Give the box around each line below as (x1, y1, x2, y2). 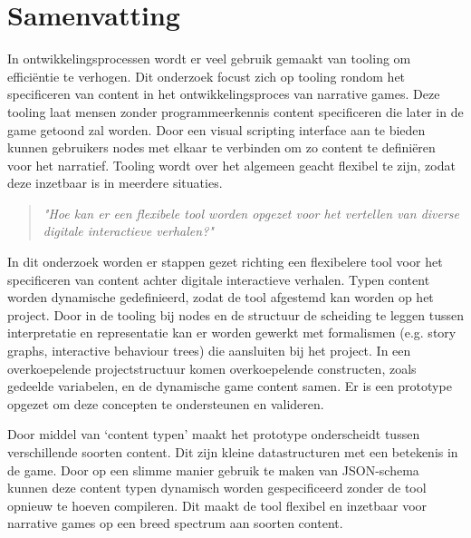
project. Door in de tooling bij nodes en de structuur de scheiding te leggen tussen (7, 305, 464, 324)
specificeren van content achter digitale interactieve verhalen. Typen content (7, 269, 430, 289)
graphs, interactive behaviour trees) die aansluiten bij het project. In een (7, 341, 411, 360)
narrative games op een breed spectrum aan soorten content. (7, 514, 343, 533)
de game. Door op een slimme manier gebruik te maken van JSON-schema (7, 460, 419, 479)
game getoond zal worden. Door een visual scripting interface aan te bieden (7, 120, 426, 139)
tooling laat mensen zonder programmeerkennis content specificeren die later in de (7, 102, 464, 121)
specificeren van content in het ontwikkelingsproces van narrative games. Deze (7, 84, 440, 103)
